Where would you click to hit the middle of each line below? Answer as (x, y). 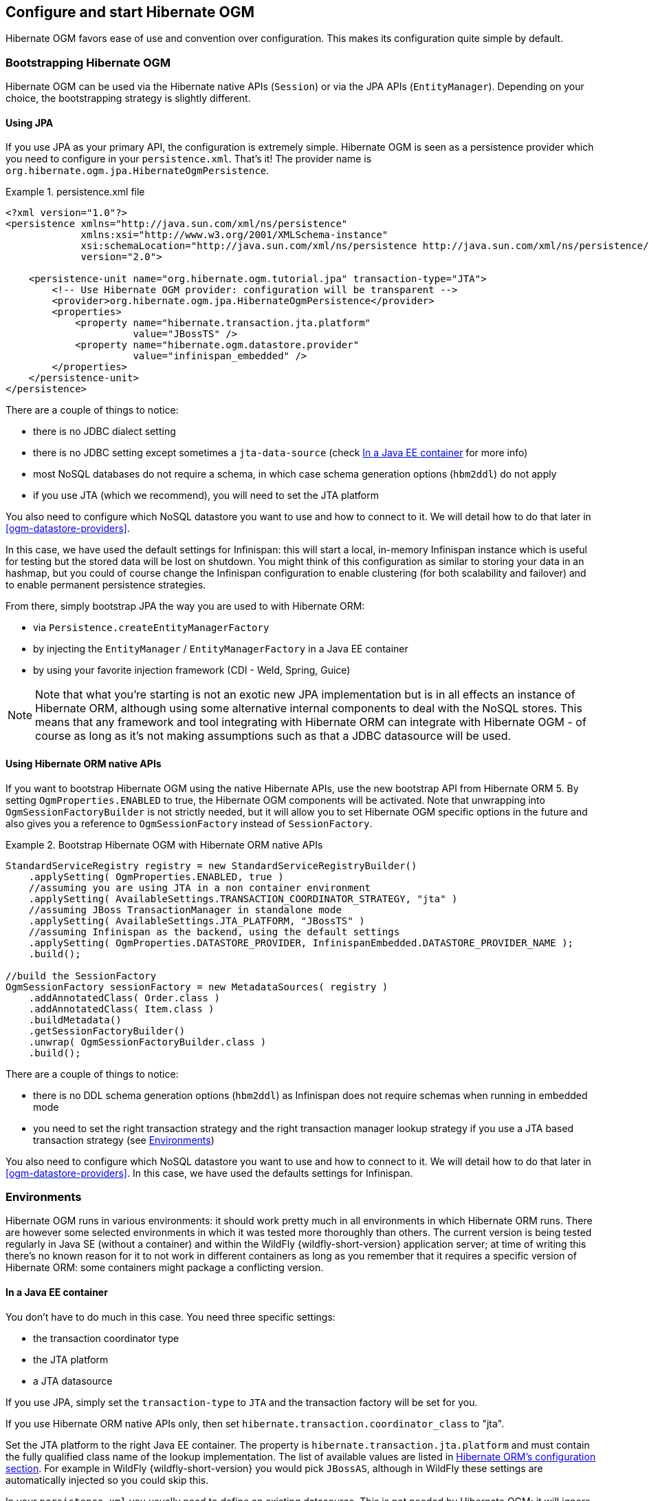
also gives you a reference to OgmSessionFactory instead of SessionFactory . (189, 823)
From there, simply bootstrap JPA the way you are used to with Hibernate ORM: (185, 606)
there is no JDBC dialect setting (104, 432)
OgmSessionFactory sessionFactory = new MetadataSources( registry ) (197, 987)
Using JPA (30, 123)
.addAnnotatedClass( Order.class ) (124, 998)
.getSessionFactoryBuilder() (107, 1031)
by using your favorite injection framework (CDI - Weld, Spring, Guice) (192, 670)
